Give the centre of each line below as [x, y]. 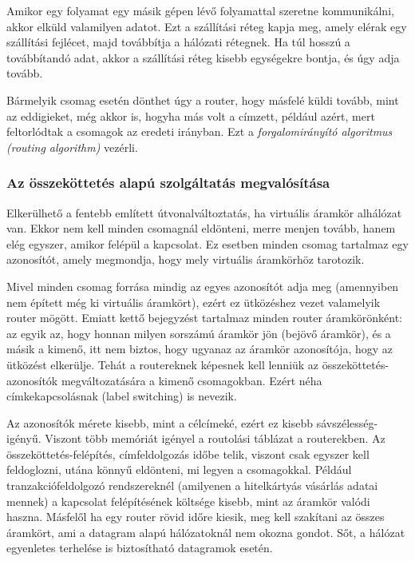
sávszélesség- [347, 422]
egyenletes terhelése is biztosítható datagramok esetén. [140, 548]
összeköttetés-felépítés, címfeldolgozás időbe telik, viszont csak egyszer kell [188, 454]
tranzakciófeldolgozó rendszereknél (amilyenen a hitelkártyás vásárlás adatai [192, 485]
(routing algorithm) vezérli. [72, 147]
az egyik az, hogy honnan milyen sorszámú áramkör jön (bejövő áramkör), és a [199, 333]
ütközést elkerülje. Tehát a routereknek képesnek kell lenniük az [163, 364]
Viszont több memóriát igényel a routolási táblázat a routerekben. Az [215, 438]
